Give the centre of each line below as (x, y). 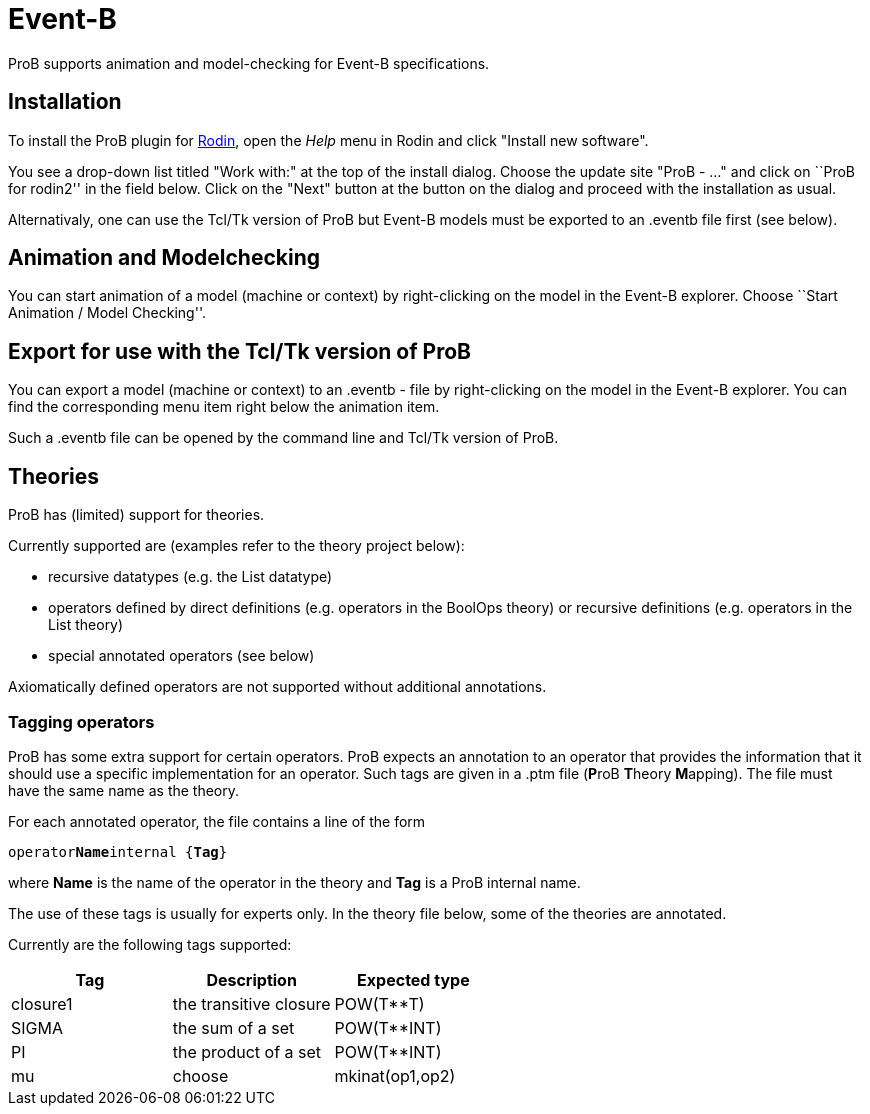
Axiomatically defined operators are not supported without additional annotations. (277, 687)
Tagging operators (81, 721)
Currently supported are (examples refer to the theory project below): (236, 546)
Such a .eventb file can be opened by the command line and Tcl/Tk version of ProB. (283, 438)
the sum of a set (233, 1027)
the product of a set (247, 1051)
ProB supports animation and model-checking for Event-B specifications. (249, 63)
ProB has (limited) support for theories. (136, 515)
